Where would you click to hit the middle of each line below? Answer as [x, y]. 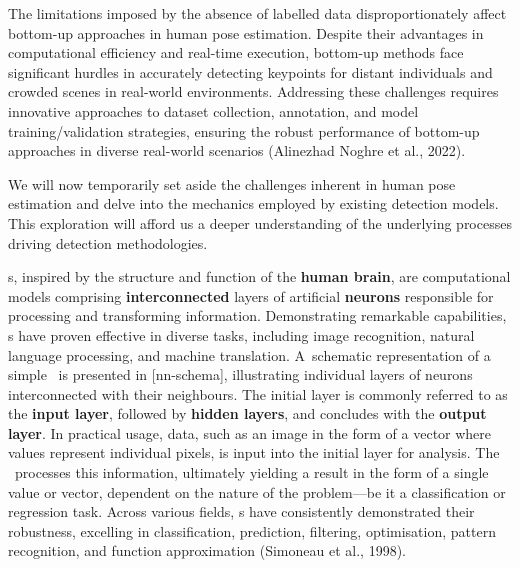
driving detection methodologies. [108, 242]
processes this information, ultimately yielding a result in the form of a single [251, 472]
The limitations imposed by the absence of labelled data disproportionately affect [257, 13]
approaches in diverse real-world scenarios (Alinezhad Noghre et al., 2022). [237, 150]
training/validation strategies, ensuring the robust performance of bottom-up [244, 130]
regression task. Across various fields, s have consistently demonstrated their [241, 511]
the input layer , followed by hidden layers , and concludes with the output [247, 413]
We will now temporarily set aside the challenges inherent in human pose [232, 183]
